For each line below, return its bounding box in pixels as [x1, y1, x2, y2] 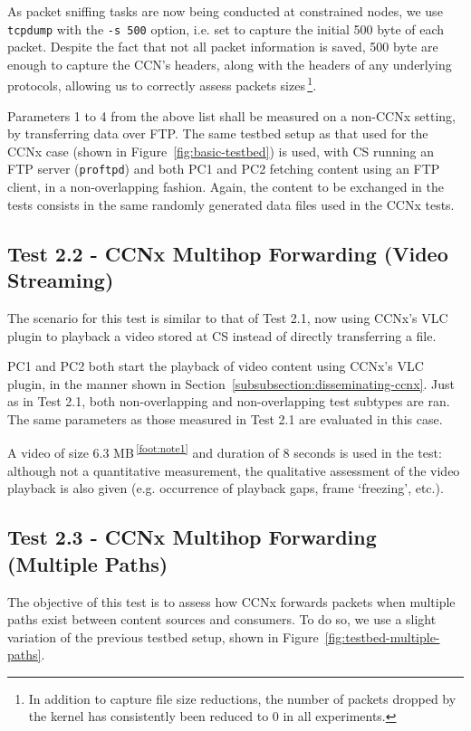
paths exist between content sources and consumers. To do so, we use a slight [7, 610, 437, 629]
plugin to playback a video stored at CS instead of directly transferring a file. [7, 326, 437, 345]
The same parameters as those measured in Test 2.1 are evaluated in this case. [7, 409, 443, 428]
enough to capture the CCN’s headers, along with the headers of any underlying [7, 54, 452, 73]
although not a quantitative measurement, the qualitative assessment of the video [7, 460, 460, 479]
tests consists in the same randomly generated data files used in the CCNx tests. [7, 195, 455, 214]
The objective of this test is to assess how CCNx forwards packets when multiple [7, 592, 456, 611]
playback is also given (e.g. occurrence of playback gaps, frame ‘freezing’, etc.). [7, 479, 444, 498]
